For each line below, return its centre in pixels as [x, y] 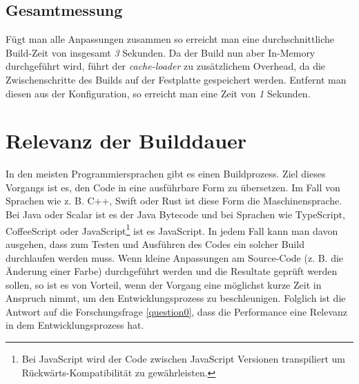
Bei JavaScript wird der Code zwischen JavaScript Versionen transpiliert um [183, 359]
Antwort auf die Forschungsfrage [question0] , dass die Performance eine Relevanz [177, 311]
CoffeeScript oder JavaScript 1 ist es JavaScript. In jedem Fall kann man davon [172, 229]
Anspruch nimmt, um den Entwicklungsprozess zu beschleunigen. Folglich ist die [176, 298]
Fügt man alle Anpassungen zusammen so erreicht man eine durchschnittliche [170, 39]
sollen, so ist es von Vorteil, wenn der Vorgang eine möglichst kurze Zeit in [164, 284]
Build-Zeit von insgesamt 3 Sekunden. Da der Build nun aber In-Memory [161, 52]
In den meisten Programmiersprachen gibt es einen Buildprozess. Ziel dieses [166, 174]
